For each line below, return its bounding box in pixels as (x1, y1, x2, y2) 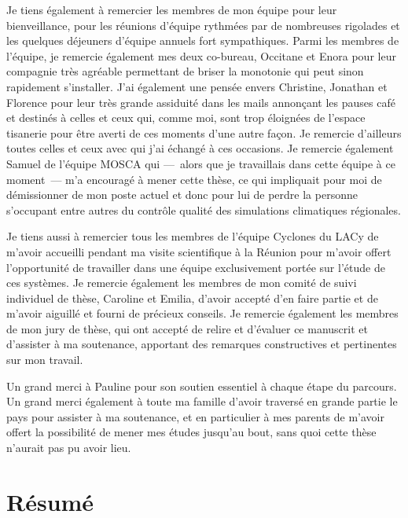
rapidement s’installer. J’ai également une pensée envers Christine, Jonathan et (6, 78, 388, 94)
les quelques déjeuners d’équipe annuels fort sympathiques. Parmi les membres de (6, 32, 399, 49)
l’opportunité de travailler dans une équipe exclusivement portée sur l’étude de (6, 259, 385, 275)
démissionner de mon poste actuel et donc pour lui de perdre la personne (6, 186, 358, 203)
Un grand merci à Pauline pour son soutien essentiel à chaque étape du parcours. (6, 377, 397, 394)
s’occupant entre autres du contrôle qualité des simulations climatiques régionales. (6, 201, 401, 218)
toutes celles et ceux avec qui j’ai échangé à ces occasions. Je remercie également (6, 140, 394, 156)
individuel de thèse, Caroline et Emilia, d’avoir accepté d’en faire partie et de (6, 289, 378, 306)
